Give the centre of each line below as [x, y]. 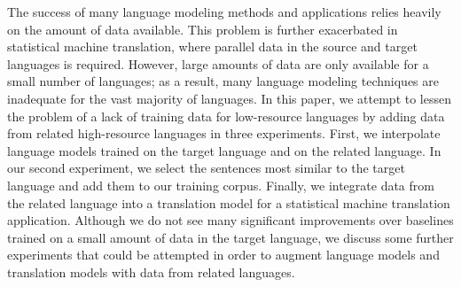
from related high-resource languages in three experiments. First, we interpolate [224, 133]
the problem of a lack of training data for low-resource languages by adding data [226, 116]
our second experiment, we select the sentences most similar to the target [206, 168]
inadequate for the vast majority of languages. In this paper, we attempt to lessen [229, 98]
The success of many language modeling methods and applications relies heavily [224, 12]
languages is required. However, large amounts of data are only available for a [218, 63]
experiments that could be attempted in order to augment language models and [223, 255]
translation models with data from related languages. [151, 271]
